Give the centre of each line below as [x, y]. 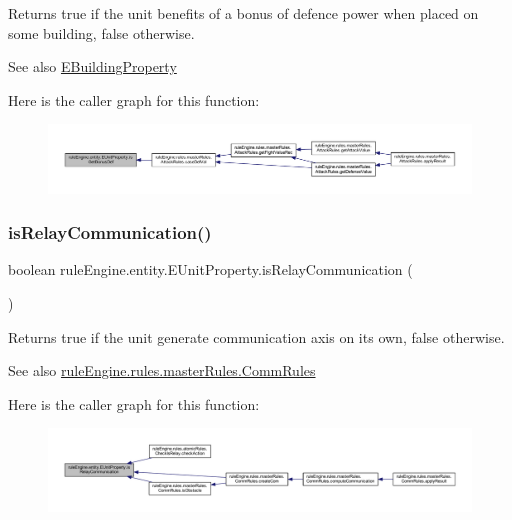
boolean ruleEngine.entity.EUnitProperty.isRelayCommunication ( [210, 269]
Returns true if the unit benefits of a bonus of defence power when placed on [243, 13]
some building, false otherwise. [101, 32]
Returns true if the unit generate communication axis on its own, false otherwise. [256, 336]
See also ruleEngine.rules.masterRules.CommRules [162, 370]
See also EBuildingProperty [92, 66]
